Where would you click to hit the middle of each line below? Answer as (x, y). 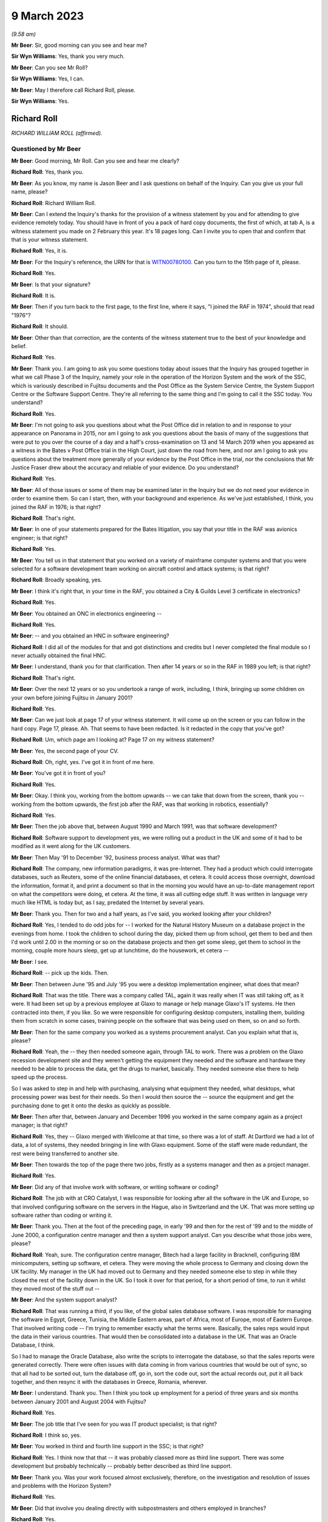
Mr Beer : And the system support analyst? (64, 1300)
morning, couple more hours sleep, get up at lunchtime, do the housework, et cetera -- (120, 950)
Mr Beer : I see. (30, 961)
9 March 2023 (48, 16)
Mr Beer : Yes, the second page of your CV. (65, 751)
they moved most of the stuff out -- (56, 1289)
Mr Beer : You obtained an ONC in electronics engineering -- (87, 613)
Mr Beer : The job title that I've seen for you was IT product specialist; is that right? (114, 1424)
